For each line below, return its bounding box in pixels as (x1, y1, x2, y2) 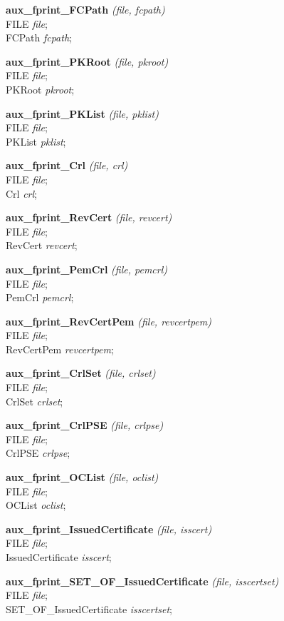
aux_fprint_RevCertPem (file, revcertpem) (6, 313, 211, 328)
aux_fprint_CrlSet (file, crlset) (6, 365, 156, 380)
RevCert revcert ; (6, 238, 78, 253)
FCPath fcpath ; (6, 30, 72, 45)
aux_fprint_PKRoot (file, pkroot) (6, 54, 169, 69)
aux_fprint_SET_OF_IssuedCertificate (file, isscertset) (6, 573, 279, 588)
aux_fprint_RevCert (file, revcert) (6, 210, 172, 225)
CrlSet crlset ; (6, 393, 63, 408)
